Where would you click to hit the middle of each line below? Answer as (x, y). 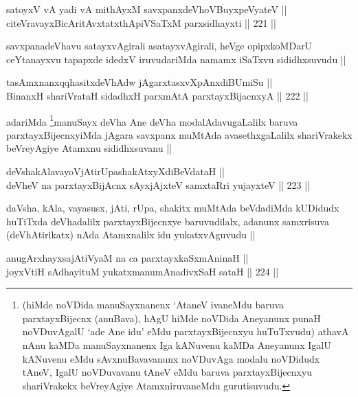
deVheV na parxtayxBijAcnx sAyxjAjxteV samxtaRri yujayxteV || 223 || (158, 184)
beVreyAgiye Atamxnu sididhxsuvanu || (89, 148)
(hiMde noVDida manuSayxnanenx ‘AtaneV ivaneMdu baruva (153, 305)
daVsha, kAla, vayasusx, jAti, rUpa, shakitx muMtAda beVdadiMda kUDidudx (173, 208)
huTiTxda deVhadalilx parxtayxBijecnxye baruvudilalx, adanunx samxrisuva (168, 221)
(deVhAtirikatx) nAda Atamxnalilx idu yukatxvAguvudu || (131, 235)
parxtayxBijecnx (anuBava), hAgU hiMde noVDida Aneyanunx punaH (171, 318)
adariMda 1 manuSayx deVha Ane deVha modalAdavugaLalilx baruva (152, 120)
